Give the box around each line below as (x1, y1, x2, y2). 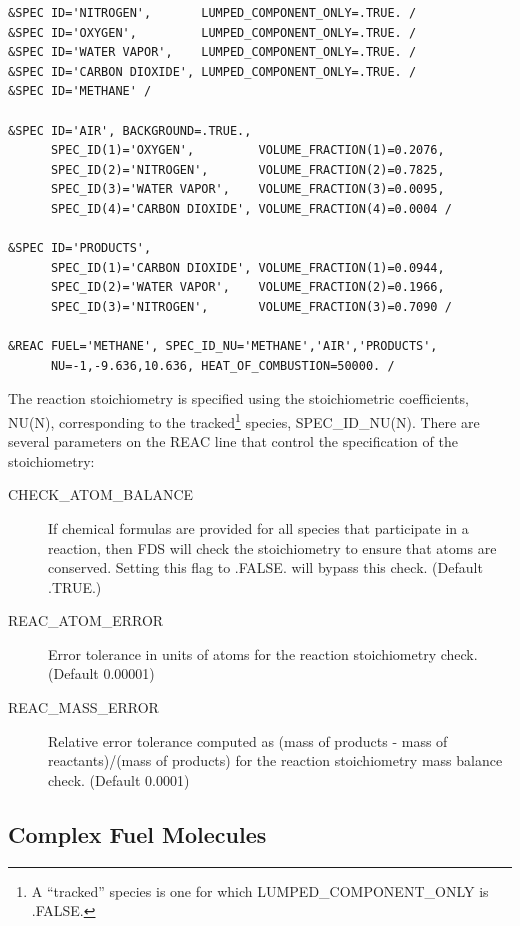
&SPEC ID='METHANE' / (8, 84, 152, 99)
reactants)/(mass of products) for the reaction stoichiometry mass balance (48, 750, 503, 771)
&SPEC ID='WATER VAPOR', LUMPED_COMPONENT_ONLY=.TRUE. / (8, 45, 417, 60)
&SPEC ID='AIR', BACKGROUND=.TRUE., (8, 123, 252, 138)
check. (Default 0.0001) (48, 769, 190, 790)
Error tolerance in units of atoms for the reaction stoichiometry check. (48, 643, 478, 664)
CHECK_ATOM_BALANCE (8, 484, 194, 505)
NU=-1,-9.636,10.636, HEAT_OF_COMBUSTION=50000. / (50, 358, 395, 373)
